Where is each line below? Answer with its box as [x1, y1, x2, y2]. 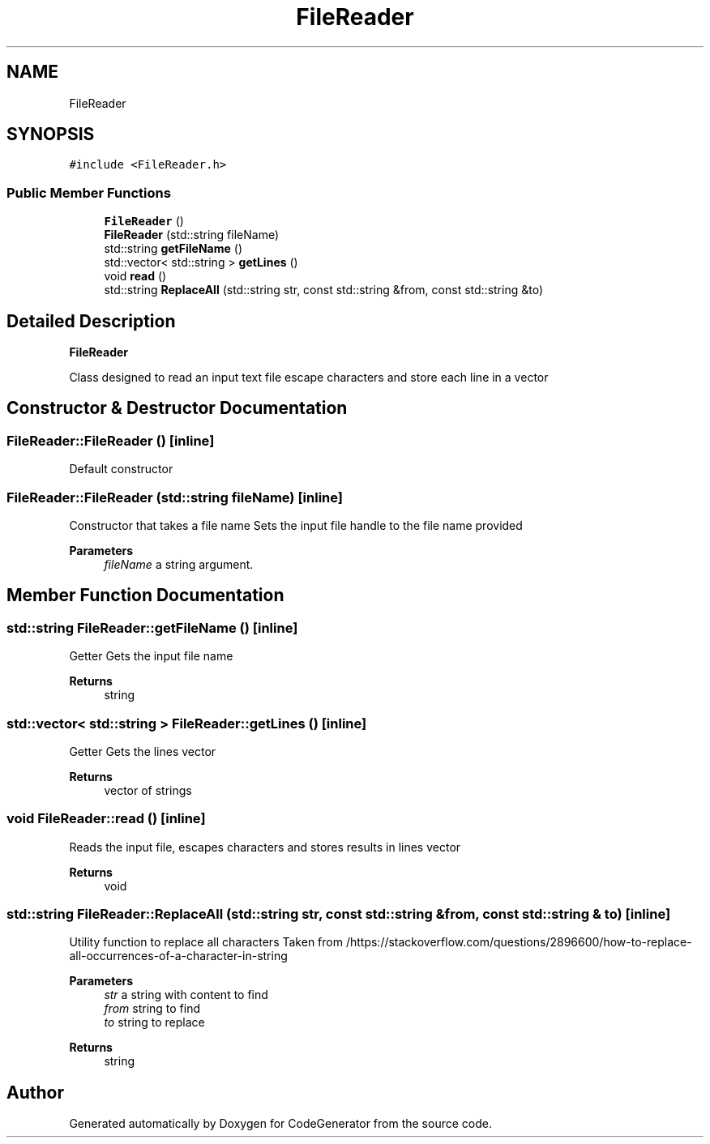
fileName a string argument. [104, 557, 254, 571]
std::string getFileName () [104, 241, 242, 256]
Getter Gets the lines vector [69, 744, 216, 758]
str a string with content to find [104, 988, 268, 1002]
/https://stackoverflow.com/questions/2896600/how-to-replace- [345, 935, 692, 950]
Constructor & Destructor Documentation [6, 398, 348, 419]
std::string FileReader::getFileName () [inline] [6, 619, 298, 636]
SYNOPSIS [6, 124, 95, 145]
